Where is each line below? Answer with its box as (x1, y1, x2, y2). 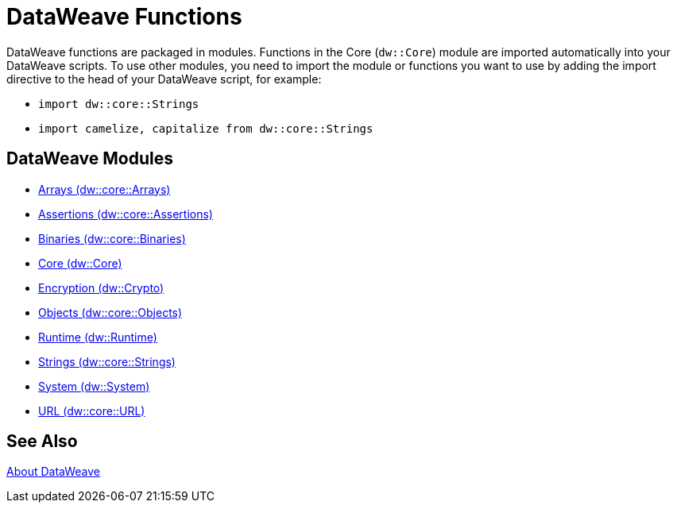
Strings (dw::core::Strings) (38, 354, 176, 368)
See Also (6, 431, 78, 452)
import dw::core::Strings (38, 97, 199, 110)
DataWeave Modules (6, 148, 173, 169)
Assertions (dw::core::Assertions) (38, 206, 213, 221)
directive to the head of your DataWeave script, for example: (6, 71, 322, 86)
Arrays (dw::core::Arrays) (38, 182, 171, 196)
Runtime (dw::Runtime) (38, 330, 157, 344)
